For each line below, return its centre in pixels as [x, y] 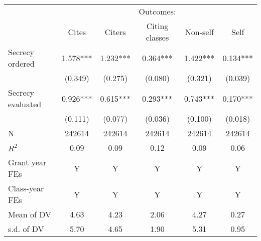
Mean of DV [30, 214]
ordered [21, 63]
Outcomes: [157, 11]
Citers [115, 32]
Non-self [199, 32]
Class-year [26, 188]
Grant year [27, 162]
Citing [157, 26]
